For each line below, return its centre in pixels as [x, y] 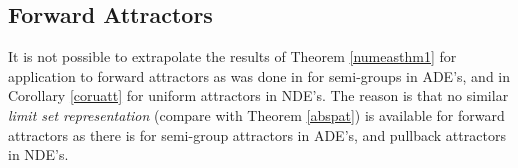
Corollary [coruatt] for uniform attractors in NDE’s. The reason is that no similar [258, 95]
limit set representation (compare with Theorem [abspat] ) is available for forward [256, 114]
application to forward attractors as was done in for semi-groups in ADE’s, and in [259, 75]
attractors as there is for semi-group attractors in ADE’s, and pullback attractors [257, 134]
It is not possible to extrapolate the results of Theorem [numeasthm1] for [232, 56]
